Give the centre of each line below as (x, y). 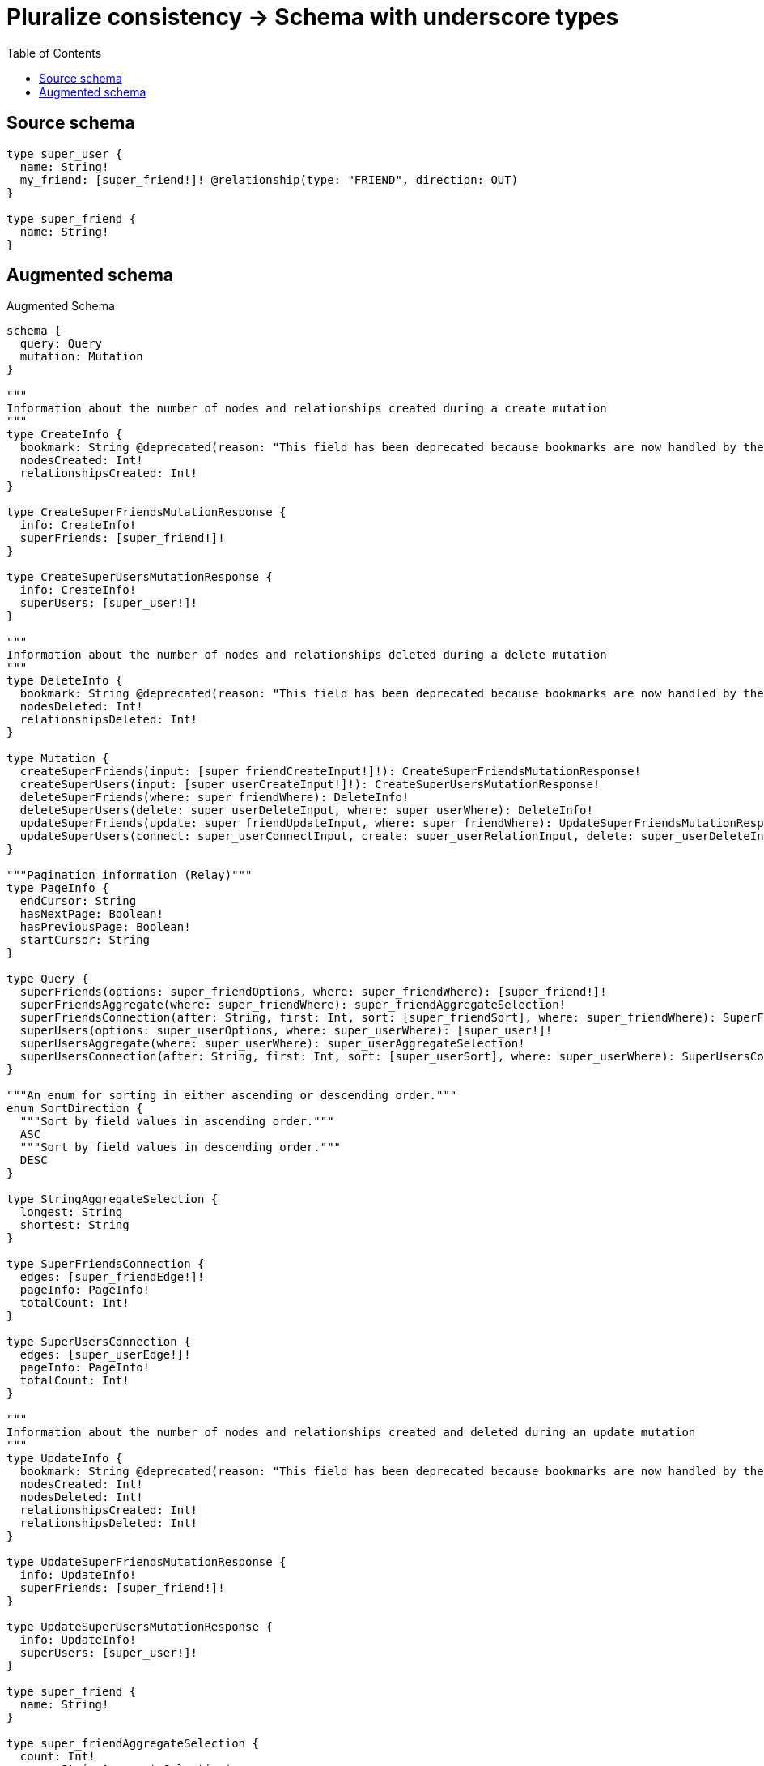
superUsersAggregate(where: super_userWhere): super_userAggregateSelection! (272, 1044)
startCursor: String (85, 940)
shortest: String (74, 1225)
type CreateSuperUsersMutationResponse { (140, 577)
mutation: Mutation (81, 357)
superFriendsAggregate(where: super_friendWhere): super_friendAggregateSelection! (293, 1005)
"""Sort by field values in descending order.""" (180, 1147)
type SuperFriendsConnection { (106, 1264)
